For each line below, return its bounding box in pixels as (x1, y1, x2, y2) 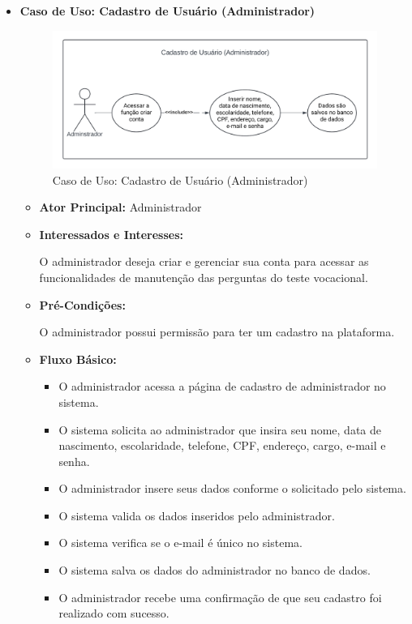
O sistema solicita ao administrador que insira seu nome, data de (58, 421, 382, 438)
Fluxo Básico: (39, 350, 117, 367)
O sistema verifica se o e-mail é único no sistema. (58, 534, 303, 551)
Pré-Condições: (39, 296, 126, 313)
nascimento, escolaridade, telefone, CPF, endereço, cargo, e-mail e (58, 437, 386, 454)
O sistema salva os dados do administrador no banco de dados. (58, 562, 371, 579)
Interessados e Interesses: (39, 225, 184, 242)
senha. (58, 452, 90, 469)
